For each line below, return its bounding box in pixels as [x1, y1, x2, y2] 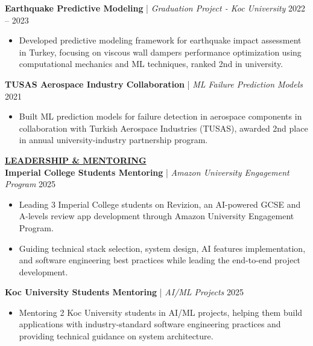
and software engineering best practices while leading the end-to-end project [19, 254, 301, 266]
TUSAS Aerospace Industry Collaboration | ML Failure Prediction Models [5, 77, 303, 90]
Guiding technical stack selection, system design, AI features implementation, [19, 242, 306, 254]
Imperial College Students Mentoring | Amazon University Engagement [5, 165, 289, 178]
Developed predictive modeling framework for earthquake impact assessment [19, 34, 302, 46]
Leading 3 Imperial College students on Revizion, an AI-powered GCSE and [19, 197, 301, 210]
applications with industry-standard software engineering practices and [19, 318, 281, 330]
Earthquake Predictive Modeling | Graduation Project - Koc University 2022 [5, 2, 306, 14]
